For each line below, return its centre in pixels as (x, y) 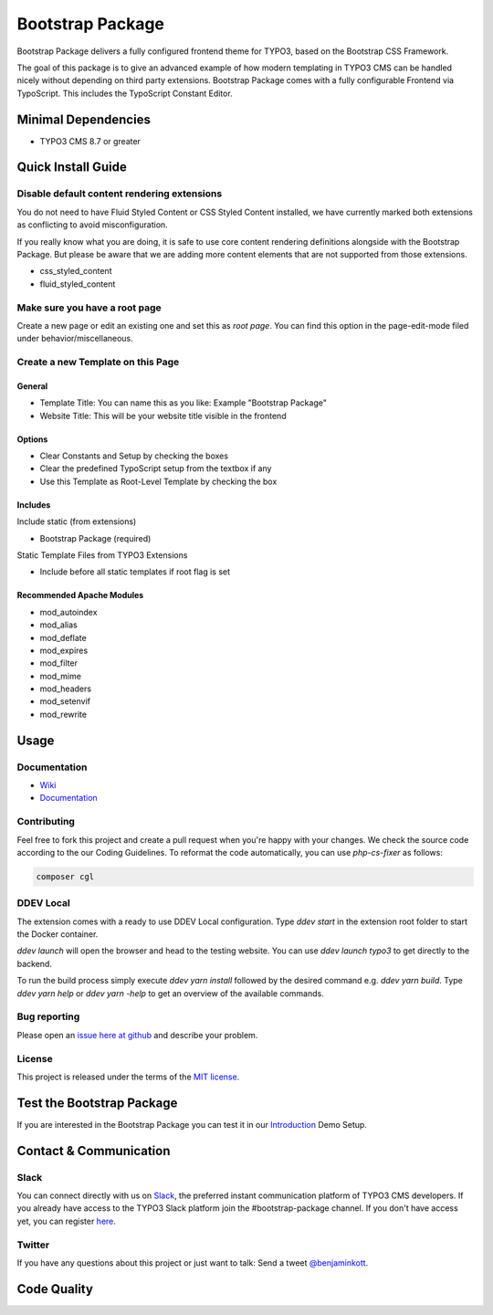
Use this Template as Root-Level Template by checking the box (158, 481)
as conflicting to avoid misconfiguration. (92, 225)
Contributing (46, 822)
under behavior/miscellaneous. (75, 339)
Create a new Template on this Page (98, 363)
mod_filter (58, 663)
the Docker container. (58, 934)
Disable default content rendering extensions (120, 194)
